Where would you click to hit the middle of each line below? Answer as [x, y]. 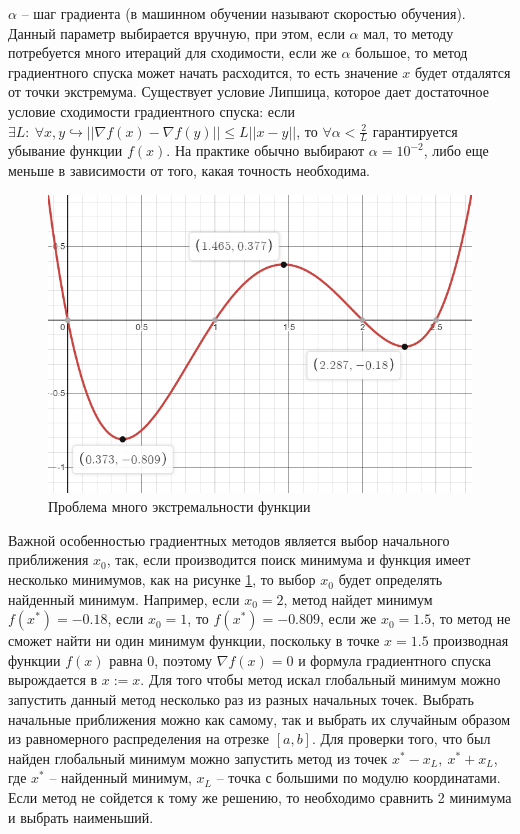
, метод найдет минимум [358, 598]
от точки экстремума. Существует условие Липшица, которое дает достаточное [248, 91]
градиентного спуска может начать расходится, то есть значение [203, 71]
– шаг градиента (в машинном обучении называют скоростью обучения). [243, 13]
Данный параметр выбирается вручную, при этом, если [176, 32]
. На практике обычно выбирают [265, 150]
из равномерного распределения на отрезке [138, 738]
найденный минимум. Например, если [124, 598]
